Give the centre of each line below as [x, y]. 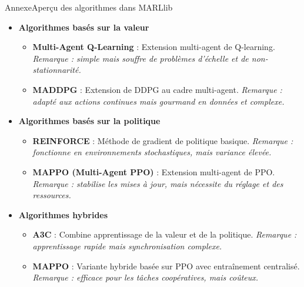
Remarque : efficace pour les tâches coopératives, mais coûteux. [146, 277]
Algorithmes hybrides [63, 214]
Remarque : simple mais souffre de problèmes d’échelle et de [141, 58]
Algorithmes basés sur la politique [89, 121]
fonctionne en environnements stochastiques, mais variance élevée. [152, 152]
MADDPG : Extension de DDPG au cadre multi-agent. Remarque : [157, 89]
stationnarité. [57, 70]
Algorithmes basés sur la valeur [84, 27]
